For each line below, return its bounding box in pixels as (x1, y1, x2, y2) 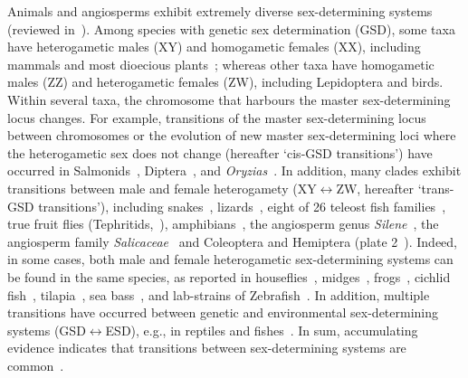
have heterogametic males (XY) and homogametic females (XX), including (7, 37, 421, 56)
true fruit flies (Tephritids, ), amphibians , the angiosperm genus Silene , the (7, 214, 439, 233)
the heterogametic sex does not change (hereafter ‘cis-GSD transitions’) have (7, 143, 433, 162)
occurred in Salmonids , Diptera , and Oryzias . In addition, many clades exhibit (7, 161, 462, 180)
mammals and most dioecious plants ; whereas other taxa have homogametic (7, 54, 435, 73)
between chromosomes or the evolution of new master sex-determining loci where (7, 126, 456, 145)
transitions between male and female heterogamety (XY (7, 178, 317, 197)
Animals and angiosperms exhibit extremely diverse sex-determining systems (7, 2, 433, 20)
